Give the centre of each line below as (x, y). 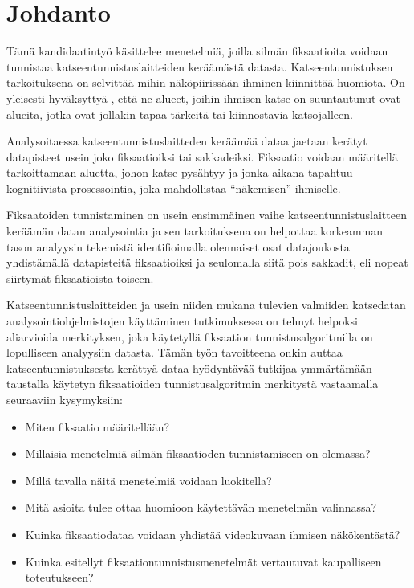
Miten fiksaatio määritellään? (97, 426)
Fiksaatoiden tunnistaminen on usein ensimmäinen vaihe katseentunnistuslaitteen (207, 215)
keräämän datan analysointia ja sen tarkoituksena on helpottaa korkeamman (195, 231)
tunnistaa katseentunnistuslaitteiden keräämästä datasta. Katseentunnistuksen (200, 66)
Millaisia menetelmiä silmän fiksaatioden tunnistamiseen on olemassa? (198, 453)
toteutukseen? (59, 577)
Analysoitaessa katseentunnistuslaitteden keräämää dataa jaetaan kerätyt (187, 141)
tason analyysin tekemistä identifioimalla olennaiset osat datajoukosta (178, 246)
